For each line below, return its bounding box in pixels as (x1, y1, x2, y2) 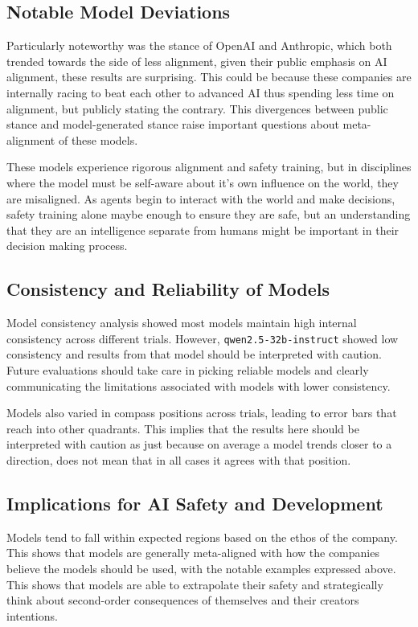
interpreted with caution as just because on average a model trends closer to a (6, 436, 392, 453)
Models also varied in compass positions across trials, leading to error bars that (6, 404, 397, 421)
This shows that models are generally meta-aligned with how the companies (6, 544, 379, 561)
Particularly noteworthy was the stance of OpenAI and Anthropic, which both (6, 37, 392, 54)
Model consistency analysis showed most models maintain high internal (6, 314, 357, 331)
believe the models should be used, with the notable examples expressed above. (6, 559, 396, 576)
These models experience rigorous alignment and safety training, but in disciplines (6, 158, 412, 175)
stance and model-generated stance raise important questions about (6, 116, 339, 133)
